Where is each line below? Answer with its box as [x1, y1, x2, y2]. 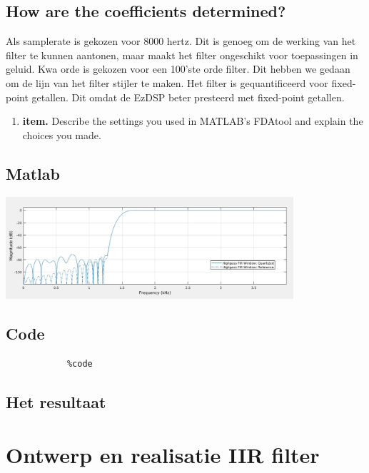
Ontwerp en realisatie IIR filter [6, 439, 320, 469]
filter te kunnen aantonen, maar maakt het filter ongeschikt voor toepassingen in [6, 47, 358, 62]
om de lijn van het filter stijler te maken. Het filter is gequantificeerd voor [6, 75, 328, 90]
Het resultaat [6, 391, 106, 413]
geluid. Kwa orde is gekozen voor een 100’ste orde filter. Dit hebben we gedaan [6, 61, 350, 76]
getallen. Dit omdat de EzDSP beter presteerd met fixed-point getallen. [31, 89, 345, 104]
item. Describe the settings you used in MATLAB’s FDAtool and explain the [22, 113, 363, 128]
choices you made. [22, 127, 101, 142]
